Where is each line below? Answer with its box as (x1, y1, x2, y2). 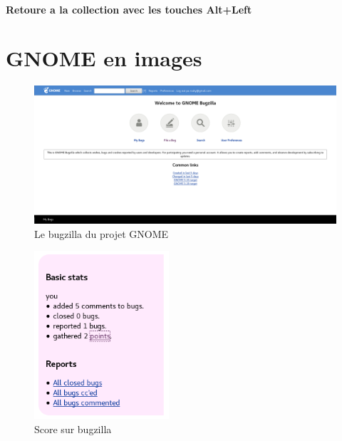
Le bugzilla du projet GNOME (34, 226, 169, 241)
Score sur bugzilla (34, 422, 112, 437)
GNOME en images (6, 43, 202, 73)
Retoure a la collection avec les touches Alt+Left (6, 1, 252, 16)
